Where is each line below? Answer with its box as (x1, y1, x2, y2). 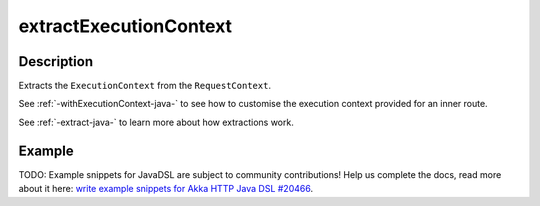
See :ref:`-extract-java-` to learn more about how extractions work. (18, 116, 294, 128)
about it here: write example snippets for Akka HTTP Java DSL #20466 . (18, 183, 314, 195)
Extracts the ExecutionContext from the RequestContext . (18, 80, 272, 92)
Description (18, 53, 94, 70)
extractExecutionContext (18, 15, 233, 37)
